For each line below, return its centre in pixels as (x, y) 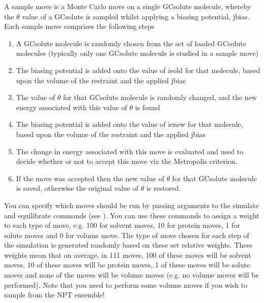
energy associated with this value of (71, 107)
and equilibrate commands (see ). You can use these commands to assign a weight (132, 215)
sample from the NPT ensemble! (54, 295)
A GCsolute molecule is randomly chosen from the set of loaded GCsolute (131, 43)
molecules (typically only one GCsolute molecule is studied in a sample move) (137, 53)
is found (148, 107)
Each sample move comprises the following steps (79, 26)
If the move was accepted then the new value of (90, 178)
